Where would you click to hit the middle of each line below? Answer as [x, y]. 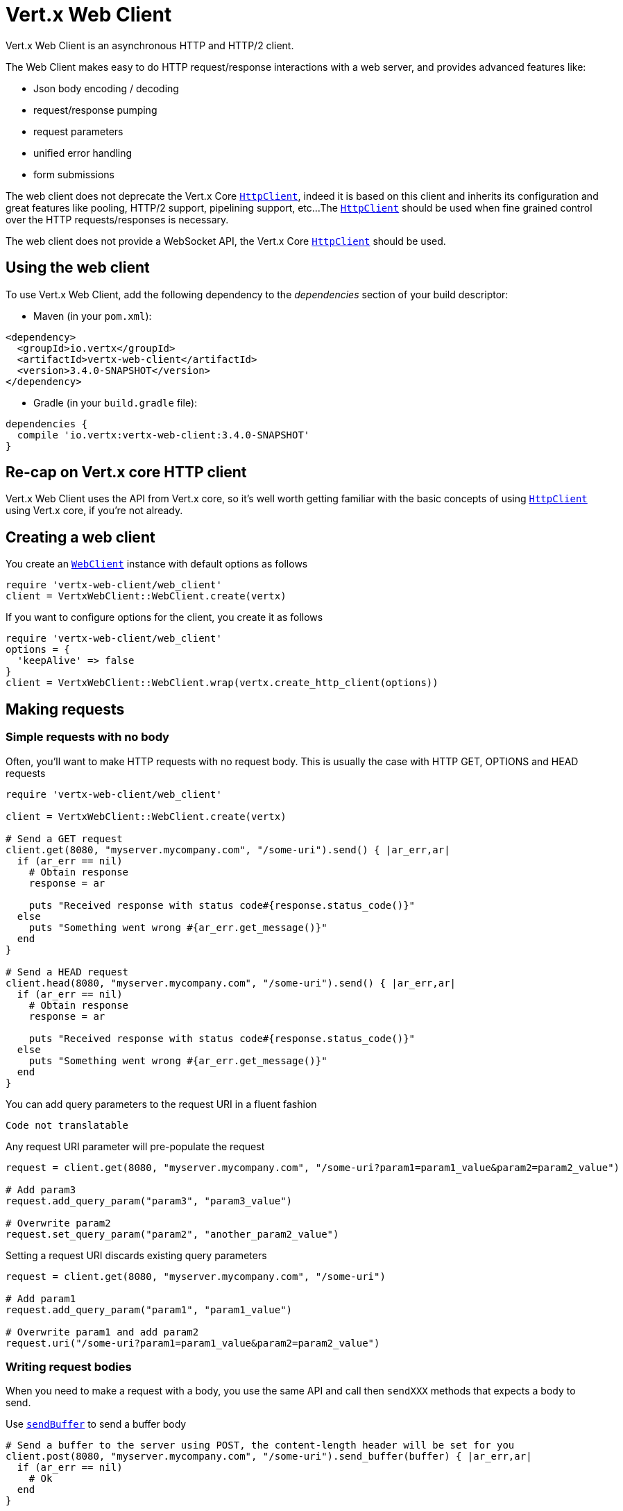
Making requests [65, 709]
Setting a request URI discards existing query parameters [136, 1255]
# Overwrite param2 [58, 1223]
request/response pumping [95, 110]
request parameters [78, 131]
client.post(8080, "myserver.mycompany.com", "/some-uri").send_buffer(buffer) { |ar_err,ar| [269, 1457]
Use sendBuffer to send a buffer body [96, 1424]
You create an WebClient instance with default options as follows [157, 564]
